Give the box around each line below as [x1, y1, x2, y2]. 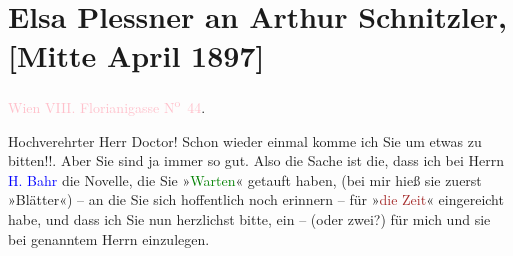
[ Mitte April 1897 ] [8, 35, 265, 76]
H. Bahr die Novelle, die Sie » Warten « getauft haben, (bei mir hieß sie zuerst [8, 169, 482, 190]
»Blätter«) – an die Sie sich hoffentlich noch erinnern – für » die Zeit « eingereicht [8, 189, 504, 210]
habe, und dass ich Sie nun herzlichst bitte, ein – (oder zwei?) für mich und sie [8, 208, 491, 229]
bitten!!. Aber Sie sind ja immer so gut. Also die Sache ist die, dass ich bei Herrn [8, 150, 505, 171]
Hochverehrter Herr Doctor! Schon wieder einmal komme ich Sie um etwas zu [8, 130, 482, 151]
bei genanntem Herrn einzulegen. [8, 228, 210, 249]
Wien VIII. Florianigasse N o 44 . [8, 94, 206, 117]
